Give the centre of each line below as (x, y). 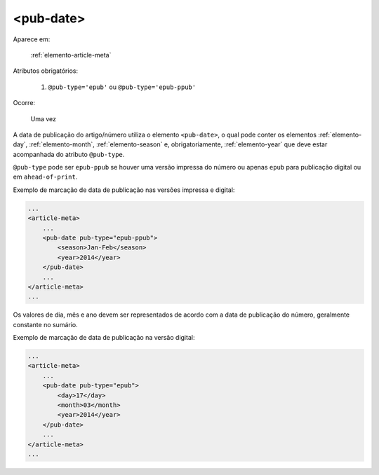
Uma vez (43, 118)
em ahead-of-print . (45, 177)
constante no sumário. (45, 324)
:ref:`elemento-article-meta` (71, 55)
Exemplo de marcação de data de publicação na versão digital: (104, 338)
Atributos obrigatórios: (46, 71)
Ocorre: (24, 103)
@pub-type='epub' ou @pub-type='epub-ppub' (122, 87)
